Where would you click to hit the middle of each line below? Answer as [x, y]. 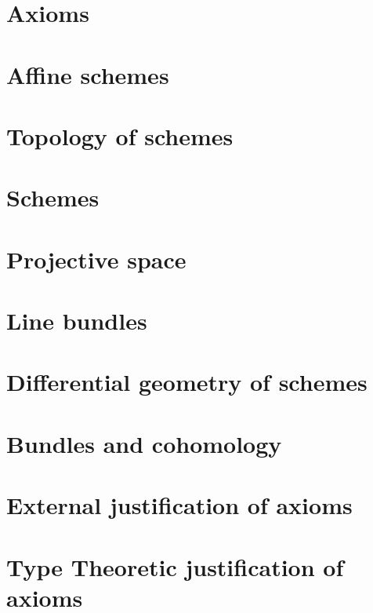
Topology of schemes [120, 135]
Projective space [96, 259]
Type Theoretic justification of [175, 566]
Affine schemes [88, 74]
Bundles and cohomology [144, 443]
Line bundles [77, 321]
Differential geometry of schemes [187, 382]
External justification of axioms [179, 505]
